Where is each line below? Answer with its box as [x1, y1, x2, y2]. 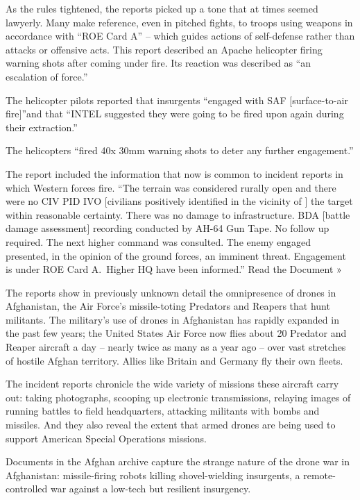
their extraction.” [6, 119, 78, 134]
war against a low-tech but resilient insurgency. [50, 481, 251, 496]
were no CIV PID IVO [6, 194, 102, 208]
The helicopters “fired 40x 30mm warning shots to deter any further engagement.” [6, 143, 354, 158]
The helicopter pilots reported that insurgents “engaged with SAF [6, 92, 286, 107]
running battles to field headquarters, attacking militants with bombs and [6, 403, 320, 418]
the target [311, 194, 353, 208]
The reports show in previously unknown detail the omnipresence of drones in [6, 285, 336, 299]
